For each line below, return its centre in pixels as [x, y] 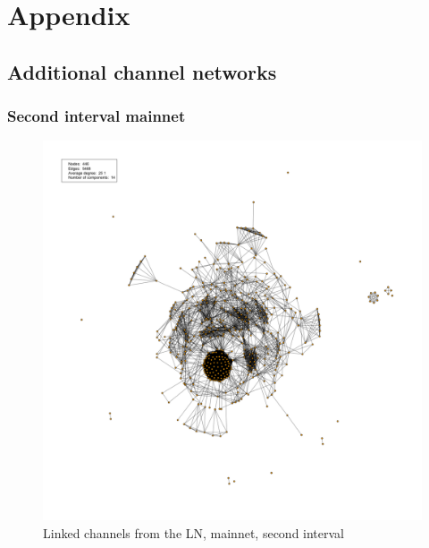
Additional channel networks [142, 71]
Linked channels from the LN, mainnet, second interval [194, 532]
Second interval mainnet [97, 116]
